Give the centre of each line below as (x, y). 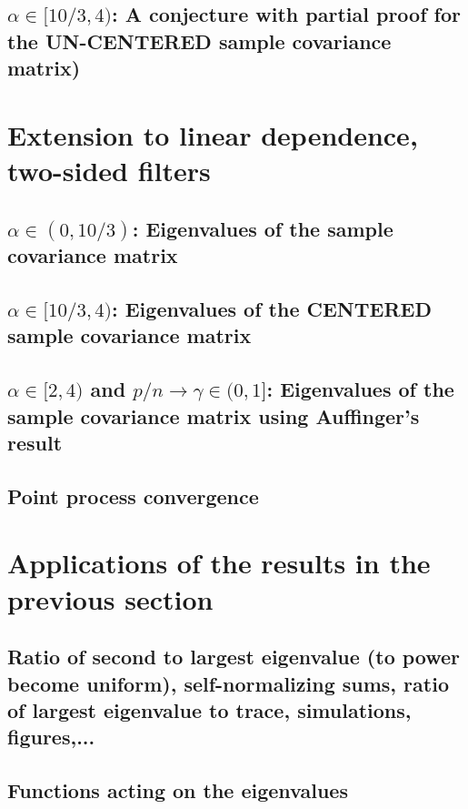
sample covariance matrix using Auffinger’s (214, 415)
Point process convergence (133, 496)
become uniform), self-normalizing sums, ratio (228, 683)
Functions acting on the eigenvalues (178, 790)
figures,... (51, 737)
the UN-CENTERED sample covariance (199, 40)
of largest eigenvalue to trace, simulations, (209, 709)
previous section (110, 598)
